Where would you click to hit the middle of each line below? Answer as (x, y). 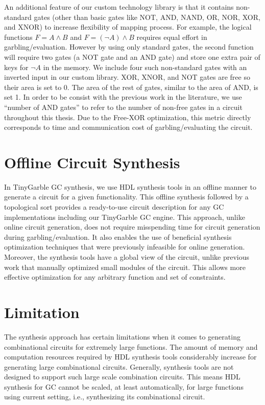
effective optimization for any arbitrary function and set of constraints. (115, 277)
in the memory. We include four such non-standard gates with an (145, 67)
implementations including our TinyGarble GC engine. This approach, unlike (125, 217)
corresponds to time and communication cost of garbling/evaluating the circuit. (128, 127)
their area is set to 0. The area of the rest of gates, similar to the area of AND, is (131, 87)
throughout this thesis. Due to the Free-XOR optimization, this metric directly (128, 117)
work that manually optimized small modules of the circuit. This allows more (125, 267)
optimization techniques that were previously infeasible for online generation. (125, 247)
